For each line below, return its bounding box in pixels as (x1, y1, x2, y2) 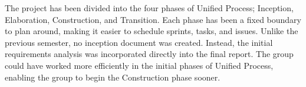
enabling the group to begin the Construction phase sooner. (5, 71, 221, 83)
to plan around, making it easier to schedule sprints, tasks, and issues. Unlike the (5, 25, 298, 37)
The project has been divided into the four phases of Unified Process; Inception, (5, 2, 294, 14)
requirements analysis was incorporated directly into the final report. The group (5, 48, 294, 60)
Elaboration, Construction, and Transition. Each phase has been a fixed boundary (5, 13, 302, 25)
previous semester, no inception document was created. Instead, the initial (5, 36, 273, 48)
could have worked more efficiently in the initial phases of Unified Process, (5, 59, 274, 71)
